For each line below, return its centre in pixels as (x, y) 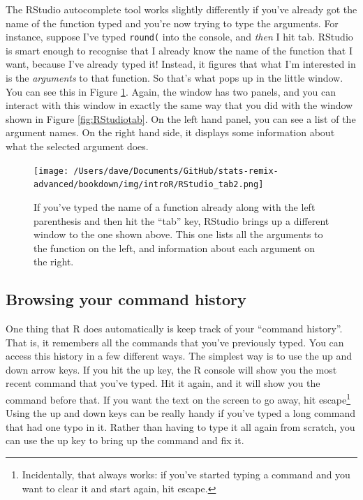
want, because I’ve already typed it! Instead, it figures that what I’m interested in (181, 64)
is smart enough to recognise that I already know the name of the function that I (179, 50)
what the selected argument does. (77, 146)
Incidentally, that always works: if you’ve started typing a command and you (186, 475)
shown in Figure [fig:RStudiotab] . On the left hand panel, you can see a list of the (181, 118)
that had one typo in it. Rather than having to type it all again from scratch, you (180, 426)
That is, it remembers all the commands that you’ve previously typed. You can (175, 342)
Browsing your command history (126, 299)
